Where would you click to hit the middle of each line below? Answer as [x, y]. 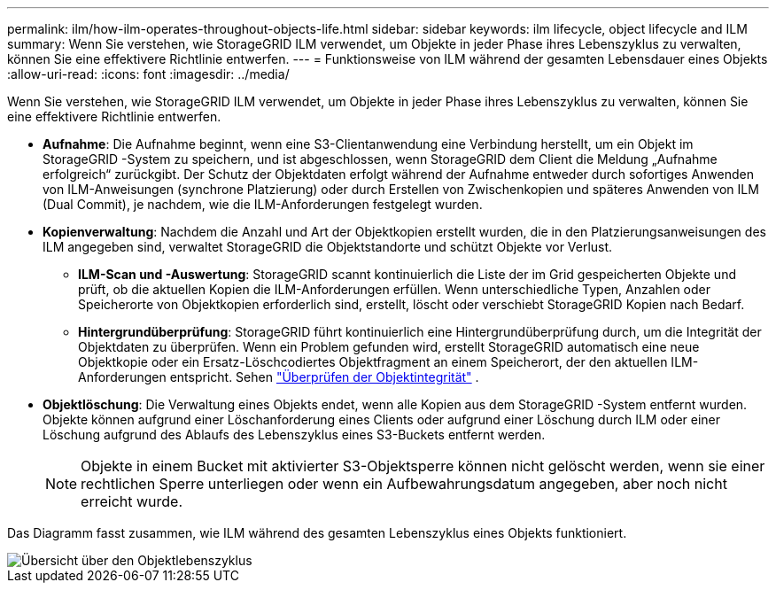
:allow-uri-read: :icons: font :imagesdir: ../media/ [148, 74]
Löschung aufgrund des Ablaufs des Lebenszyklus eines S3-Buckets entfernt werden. [294, 435]
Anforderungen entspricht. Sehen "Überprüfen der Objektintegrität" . [279, 377]
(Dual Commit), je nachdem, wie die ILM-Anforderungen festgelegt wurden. [263, 204]
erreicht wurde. [132, 501]
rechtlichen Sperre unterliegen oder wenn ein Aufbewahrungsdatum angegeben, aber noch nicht [404, 484]
